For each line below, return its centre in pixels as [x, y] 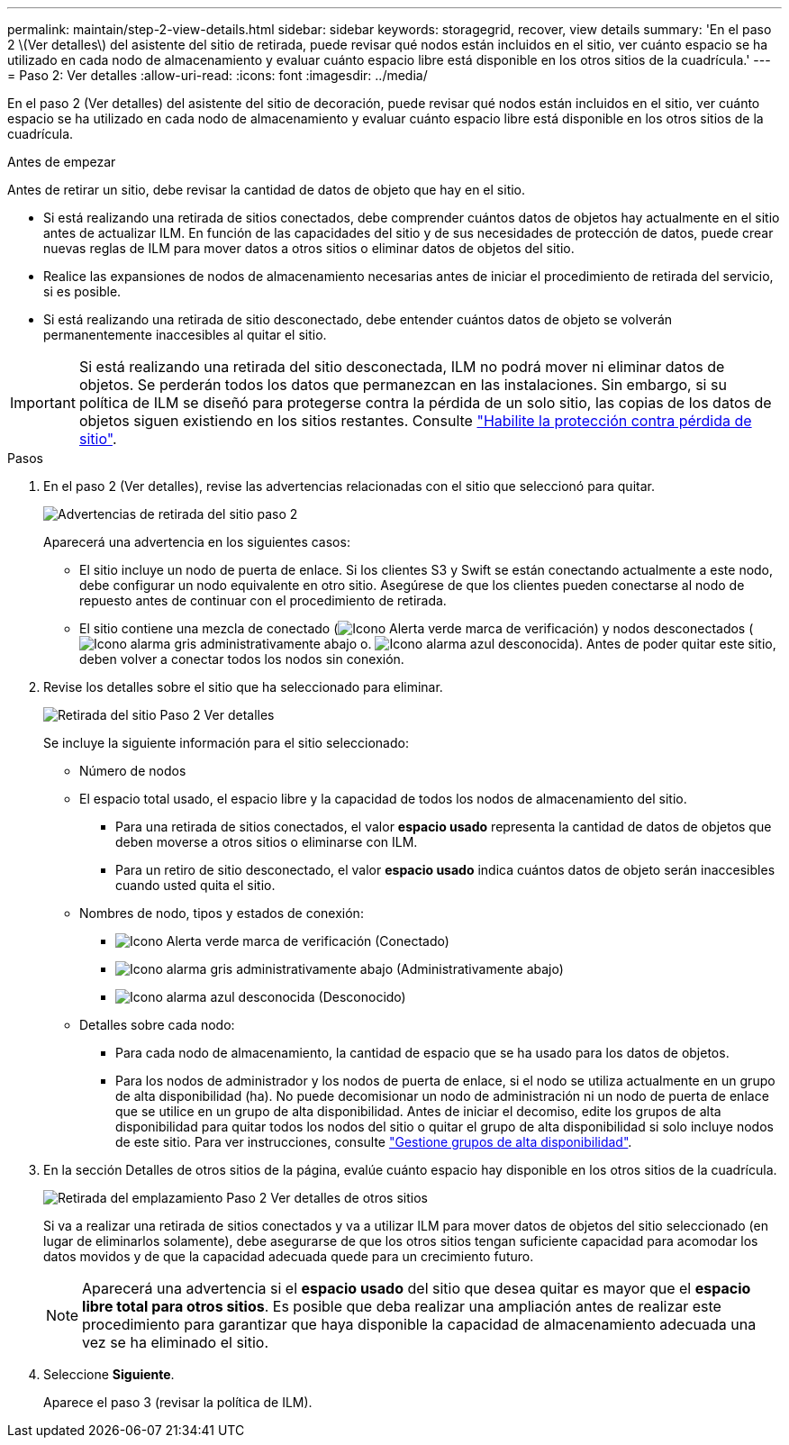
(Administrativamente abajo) [480, 969]
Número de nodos [133, 771]
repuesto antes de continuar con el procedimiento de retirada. [263, 600]
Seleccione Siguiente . [109, 1374]
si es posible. [82, 291]
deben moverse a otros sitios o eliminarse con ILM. [267, 842]
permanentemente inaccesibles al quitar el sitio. [185, 335]
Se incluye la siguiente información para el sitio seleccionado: [226, 743]
